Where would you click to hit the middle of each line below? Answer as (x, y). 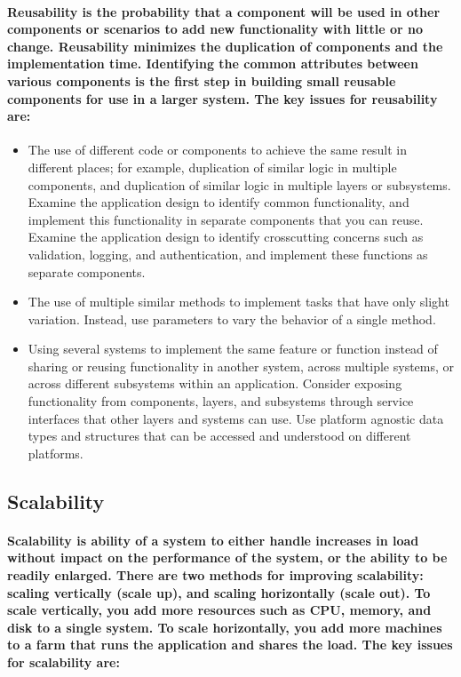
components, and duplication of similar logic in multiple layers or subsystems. (239, 184)
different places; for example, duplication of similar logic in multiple (212, 167)
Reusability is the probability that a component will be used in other (224, 11)
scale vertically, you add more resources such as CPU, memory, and (219, 610)
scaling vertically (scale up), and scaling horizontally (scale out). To (219, 592)
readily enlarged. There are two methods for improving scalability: (215, 575)
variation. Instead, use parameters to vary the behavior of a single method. (232, 319)
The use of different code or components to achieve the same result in (217, 150)
